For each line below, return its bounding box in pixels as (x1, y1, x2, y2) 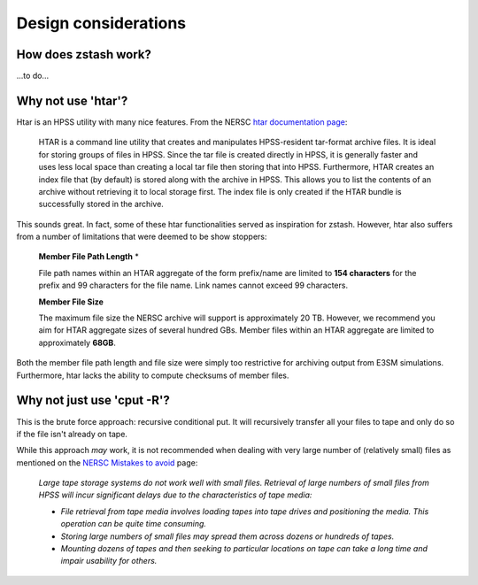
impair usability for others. (60, 556, 158, 566)
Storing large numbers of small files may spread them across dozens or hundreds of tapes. (60, 531, 395, 542)
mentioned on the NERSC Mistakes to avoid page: (16, 457, 198, 468)
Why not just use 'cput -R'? (16, 393, 170, 408)
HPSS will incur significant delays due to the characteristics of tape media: (38, 489, 312, 500)
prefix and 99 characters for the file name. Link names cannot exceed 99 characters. (38, 280, 349, 291)
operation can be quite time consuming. (60, 519, 207, 529)
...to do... (16, 71, 49, 81)
